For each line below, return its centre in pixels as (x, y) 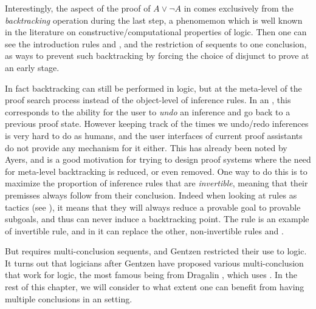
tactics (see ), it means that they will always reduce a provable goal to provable (153, 207)
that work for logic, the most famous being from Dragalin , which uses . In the (151, 275)
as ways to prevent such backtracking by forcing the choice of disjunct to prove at (157, 56)
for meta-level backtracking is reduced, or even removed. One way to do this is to (156, 171)
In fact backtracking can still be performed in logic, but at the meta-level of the (153, 88)
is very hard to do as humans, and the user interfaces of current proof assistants (154, 135)
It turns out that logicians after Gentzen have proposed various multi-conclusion (154, 263)
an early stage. (32, 67)
